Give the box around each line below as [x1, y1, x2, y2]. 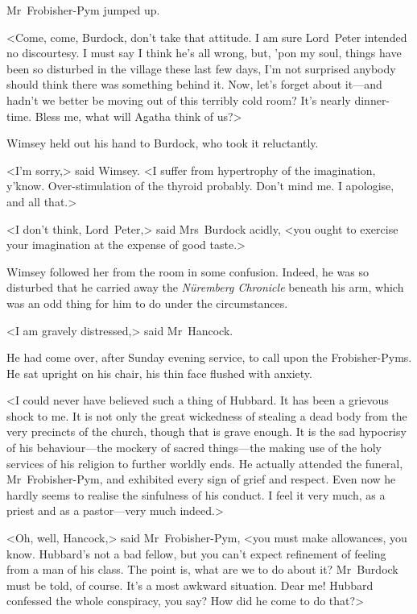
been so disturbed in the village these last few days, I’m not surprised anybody [6, 60, 396, 77]
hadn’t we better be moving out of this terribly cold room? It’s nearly [6, 91, 351, 108]
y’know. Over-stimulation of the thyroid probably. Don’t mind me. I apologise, [6, 177, 394, 194]
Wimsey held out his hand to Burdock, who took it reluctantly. [6, 135, 319, 151]
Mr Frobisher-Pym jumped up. [6, 2, 160, 18]
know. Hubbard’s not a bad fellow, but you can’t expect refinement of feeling [6, 545, 386, 562]
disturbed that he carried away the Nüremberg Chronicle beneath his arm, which [6, 279, 404, 296]
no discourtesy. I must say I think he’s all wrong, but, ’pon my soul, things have [6, 44, 402, 61]
